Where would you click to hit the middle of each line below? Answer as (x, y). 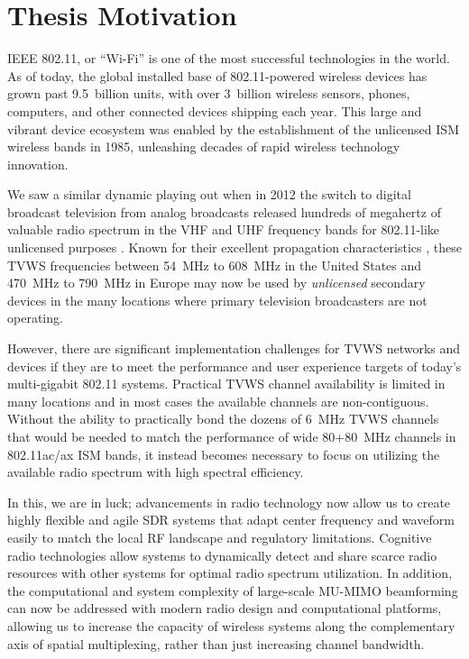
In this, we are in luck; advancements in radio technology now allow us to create (229, 502)
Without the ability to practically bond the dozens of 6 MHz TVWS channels (223, 419)
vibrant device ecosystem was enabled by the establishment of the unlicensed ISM (233, 128)
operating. (35, 318)
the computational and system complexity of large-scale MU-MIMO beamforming (233, 590)
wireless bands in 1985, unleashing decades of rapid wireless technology (204, 146)
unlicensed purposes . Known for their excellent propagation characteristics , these (234, 247)
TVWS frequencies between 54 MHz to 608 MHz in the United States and (215, 265)
